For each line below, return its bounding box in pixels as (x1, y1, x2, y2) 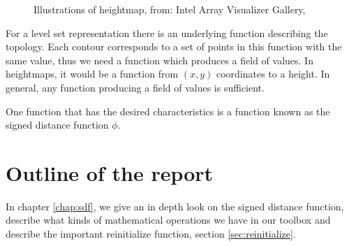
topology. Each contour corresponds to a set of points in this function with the (6, 39, 342, 54)
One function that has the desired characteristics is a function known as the (6, 103, 330, 118)
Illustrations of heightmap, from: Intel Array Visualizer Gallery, (34, 2, 306, 16)
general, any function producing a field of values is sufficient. (6, 80, 265, 94)
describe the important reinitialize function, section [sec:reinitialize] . (6, 226, 296, 241)
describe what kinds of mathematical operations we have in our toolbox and (6, 212, 331, 227)
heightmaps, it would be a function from (6, 66, 179, 81)
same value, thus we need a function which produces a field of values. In (6, 52, 313, 67)
